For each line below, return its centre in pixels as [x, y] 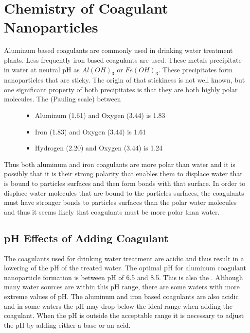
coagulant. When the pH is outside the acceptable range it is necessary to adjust [124, 315]
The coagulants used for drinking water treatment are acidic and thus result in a [124, 258]
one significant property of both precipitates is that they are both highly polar [121, 89]
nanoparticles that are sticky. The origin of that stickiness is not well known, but [125, 80]
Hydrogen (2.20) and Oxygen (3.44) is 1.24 [99, 148]
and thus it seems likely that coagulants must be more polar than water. [112, 211]
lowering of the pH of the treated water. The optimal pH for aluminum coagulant [125, 268]
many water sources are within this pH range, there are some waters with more [122, 287]
